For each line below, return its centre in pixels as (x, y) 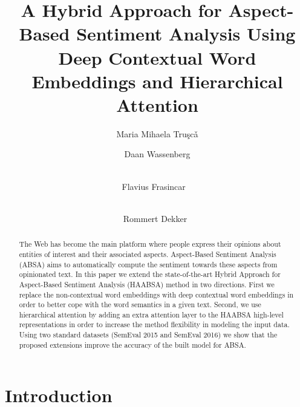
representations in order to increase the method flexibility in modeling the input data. (154, 324)
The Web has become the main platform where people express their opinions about (150, 244)
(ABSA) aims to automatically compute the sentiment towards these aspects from (148, 264)
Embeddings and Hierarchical (157, 81)
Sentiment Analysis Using (186, 34)
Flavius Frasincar (154, 186)
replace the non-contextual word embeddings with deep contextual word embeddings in (156, 294)
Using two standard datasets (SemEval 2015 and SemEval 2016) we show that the (148, 335)
